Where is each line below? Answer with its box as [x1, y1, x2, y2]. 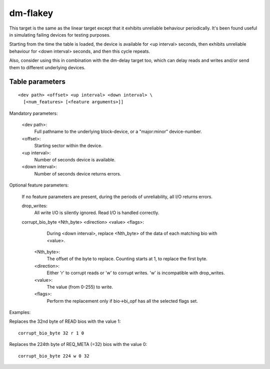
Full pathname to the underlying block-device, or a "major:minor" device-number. [34, 128, 202, 135]
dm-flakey [9, 8, 53, 19]
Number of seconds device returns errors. [34, 170, 121, 176]
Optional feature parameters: [9, 182, 69, 188]
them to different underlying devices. [9, 64, 86, 70]
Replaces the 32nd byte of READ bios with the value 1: [9, 318, 121, 324]
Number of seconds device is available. [34, 157, 116, 163]
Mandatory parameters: [9, 110, 58, 116]
